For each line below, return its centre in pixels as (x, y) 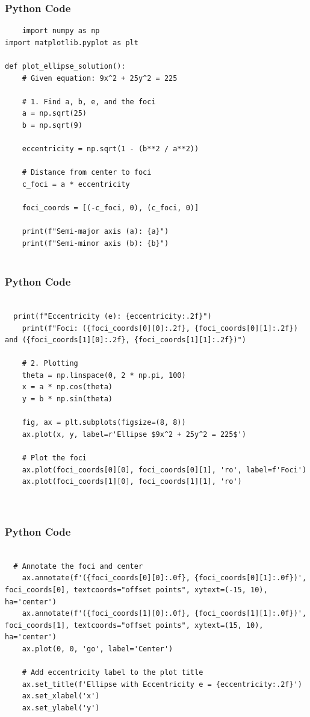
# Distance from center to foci (87, 173)
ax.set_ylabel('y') (61, 708)
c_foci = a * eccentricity (76, 184)
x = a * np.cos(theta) (67, 387)
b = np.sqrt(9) (52, 125)
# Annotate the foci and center (78, 566)
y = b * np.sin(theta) (67, 399)
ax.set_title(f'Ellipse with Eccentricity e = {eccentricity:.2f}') (162, 684)
